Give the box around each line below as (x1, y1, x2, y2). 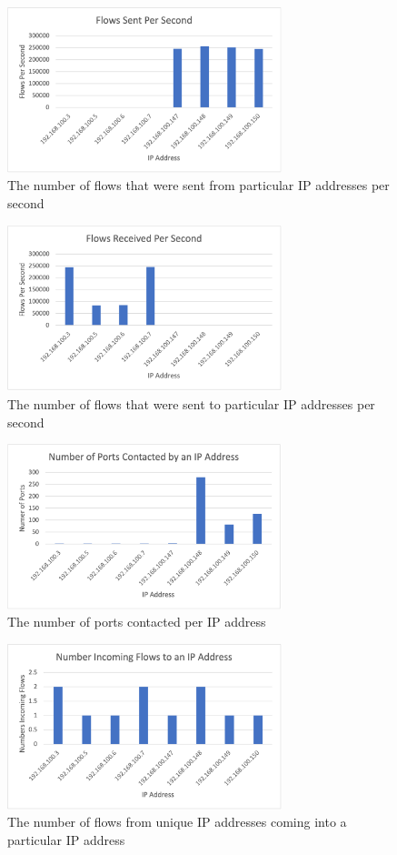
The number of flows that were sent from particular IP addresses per (7, 176, 390, 195)
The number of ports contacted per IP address (7, 612, 266, 631)
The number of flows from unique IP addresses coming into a (7, 812, 347, 831)
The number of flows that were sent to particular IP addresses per (7, 395, 375, 414)
